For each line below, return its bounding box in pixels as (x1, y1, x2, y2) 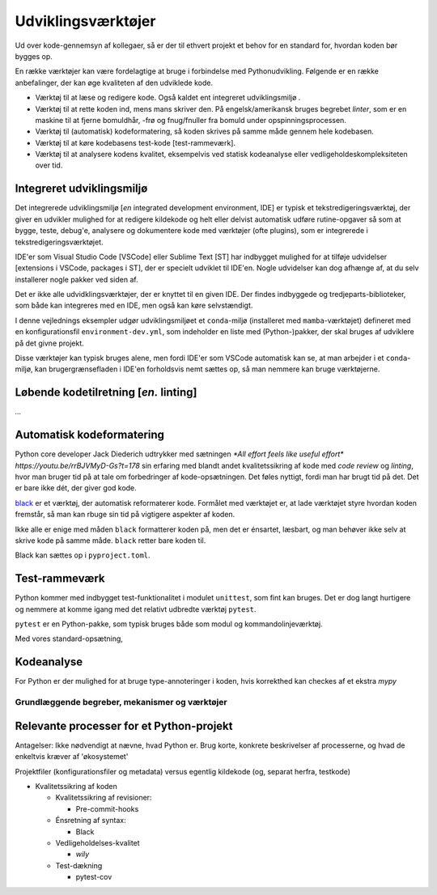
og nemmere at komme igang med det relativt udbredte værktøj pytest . (15, 604, 257, 614)
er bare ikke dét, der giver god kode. (15, 483, 137, 493)
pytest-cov (75, 872, 112, 882)
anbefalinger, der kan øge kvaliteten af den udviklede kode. (15, 78, 214, 87)
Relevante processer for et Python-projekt (15, 719, 233, 732)
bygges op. (15, 51, 53, 61)
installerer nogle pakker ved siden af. (15, 274, 138, 284)
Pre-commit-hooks (75, 804, 139, 813)
